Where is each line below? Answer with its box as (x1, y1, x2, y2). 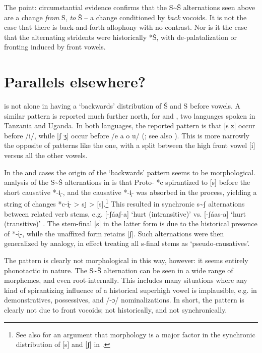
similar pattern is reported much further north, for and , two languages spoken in (4, 110, 255, 121)
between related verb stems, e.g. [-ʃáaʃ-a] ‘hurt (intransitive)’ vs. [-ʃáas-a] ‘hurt (4, 208, 246, 219)
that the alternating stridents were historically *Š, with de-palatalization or (4, 31, 237, 42)
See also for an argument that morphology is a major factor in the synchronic (16, 329, 255, 339)
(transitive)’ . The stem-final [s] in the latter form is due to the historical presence (4, 218, 257, 229)
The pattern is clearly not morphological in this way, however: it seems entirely (4, 255, 248, 266)
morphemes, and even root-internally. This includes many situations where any (4, 275, 247, 285)
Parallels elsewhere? (4, 71, 146, 92)
